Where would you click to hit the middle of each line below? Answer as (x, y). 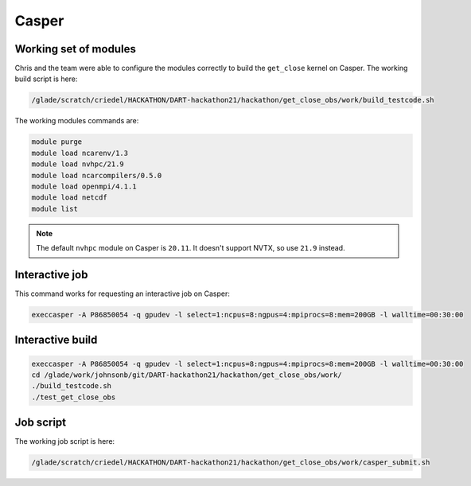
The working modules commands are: (77, 121)
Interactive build (56, 340)
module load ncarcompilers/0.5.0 (97, 175)
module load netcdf (69, 198)
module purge (57, 142)
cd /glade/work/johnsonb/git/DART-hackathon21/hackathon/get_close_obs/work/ (187, 375)
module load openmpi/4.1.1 (84, 186)
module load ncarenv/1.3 (80, 153)
